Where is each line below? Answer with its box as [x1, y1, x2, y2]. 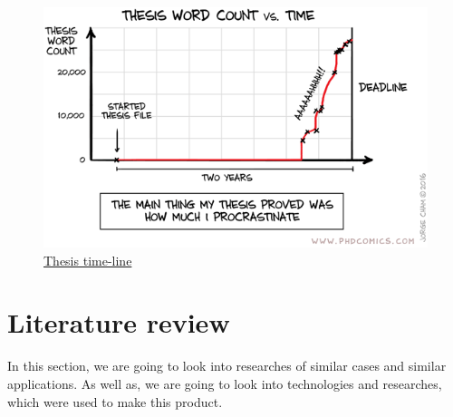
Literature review [7, 304, 230, 341]
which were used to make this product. [7, 392, 223, 411]
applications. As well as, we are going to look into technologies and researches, [7, 373, 442, 393]
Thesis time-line [43, 250, 132, 269]
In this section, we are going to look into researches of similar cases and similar [7, 356, 447, 375]
